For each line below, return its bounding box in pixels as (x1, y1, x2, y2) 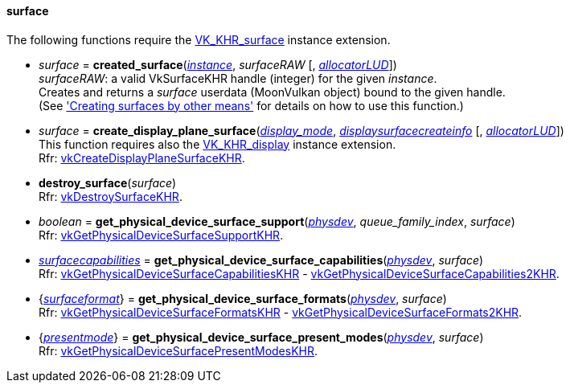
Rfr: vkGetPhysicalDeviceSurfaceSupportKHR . (39, 227, 284, 242)
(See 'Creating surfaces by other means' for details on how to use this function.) (39, 98, 464, 113)
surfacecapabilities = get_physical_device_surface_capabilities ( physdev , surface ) (39, 252, 484, 267)
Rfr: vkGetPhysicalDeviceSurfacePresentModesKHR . (39, 343, 318, 358)
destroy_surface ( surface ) (39, 175, 177, 190)
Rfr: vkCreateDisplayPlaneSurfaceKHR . (39, 150, 245, 165)
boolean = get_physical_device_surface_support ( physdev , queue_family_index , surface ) (39, 214, 515, 228)
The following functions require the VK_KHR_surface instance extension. (6, 32, 391, 47)
